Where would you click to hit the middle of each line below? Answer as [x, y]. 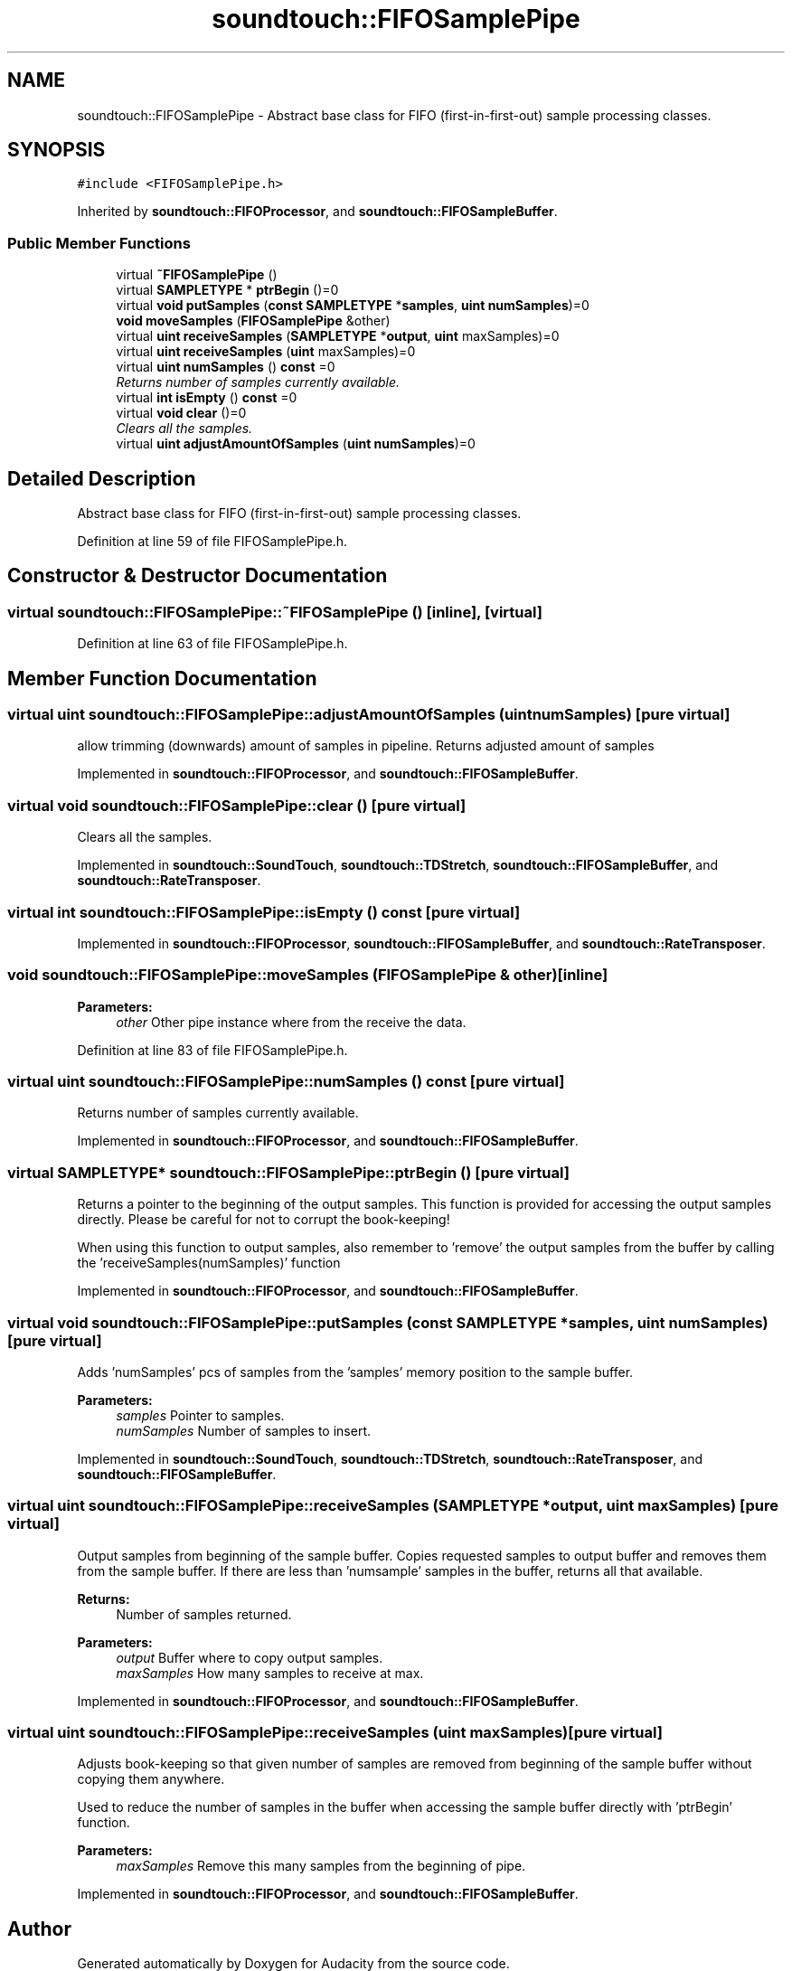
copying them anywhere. [151, 1779]
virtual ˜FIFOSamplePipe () [197, 275]
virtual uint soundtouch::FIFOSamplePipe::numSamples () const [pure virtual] [286, 1082]
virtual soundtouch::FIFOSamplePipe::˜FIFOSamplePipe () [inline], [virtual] [275, 612]
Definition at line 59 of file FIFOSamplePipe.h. [212, 542]
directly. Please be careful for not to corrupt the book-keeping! [264, 1220]
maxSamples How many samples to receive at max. [270, 1673]
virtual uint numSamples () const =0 [226, 367]
